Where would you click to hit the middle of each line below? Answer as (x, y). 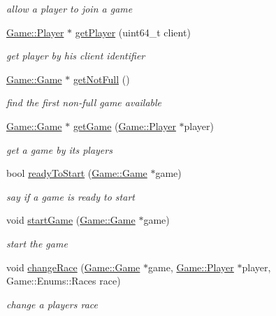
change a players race (52, 304)
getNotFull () (101, 79)
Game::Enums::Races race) (64, 281)
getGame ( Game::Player (124, 125)
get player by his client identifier (76, 56)
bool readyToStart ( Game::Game (77, 173)
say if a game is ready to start (71, 196)
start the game (37, 243)
